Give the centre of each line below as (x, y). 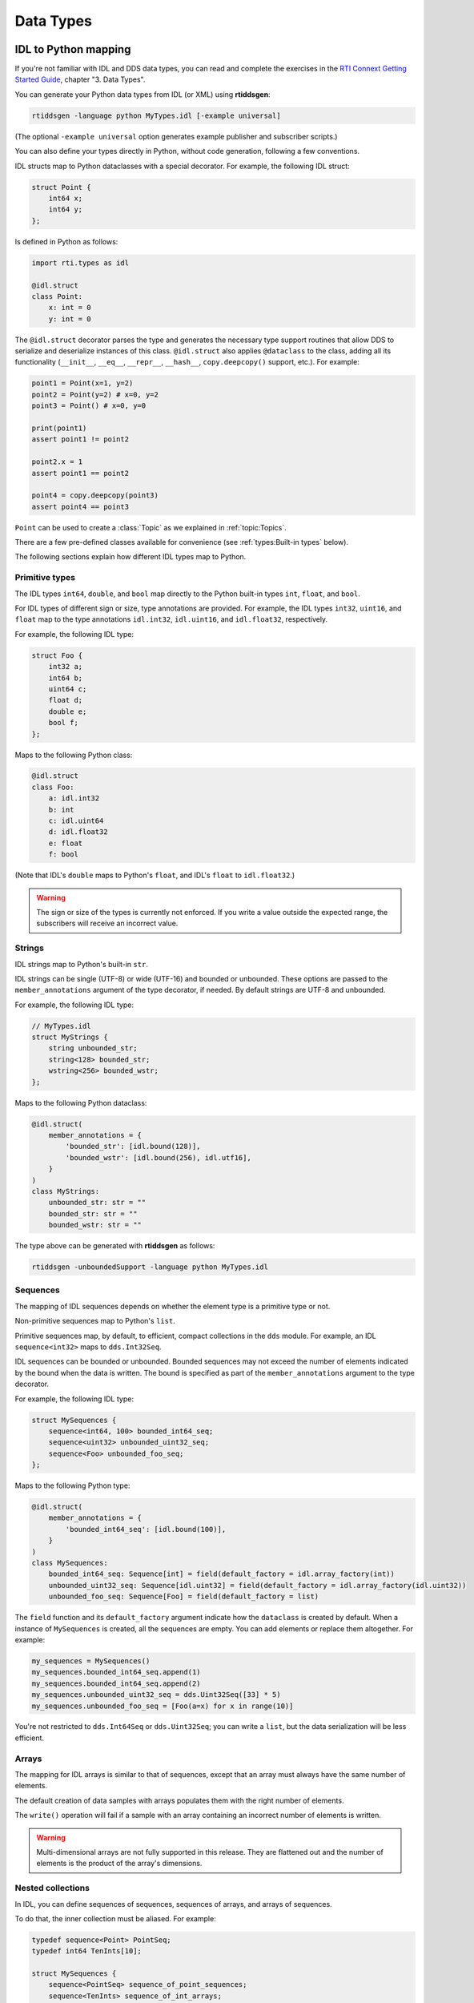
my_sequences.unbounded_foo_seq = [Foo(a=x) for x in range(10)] (163, 1706)
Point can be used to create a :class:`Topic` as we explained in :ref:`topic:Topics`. (151, 527)
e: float (66, 843)
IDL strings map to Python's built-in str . (81, 964)
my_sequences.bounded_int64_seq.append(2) (116, 1683)
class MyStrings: (66, 1191)
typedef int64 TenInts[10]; (86, 1951)
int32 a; (66, 667)
